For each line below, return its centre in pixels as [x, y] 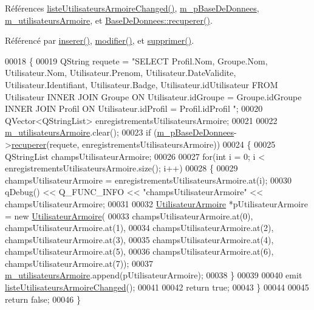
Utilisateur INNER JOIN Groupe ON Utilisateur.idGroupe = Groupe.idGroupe [153, 96]
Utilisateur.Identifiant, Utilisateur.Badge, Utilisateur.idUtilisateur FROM [142, 84]
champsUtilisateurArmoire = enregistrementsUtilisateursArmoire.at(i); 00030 [148, 180]
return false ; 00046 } [43, 299]
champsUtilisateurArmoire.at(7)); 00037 [79, 263]
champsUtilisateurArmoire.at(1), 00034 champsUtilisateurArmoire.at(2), [139, 228]
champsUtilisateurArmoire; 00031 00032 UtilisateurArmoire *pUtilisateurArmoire [156, 203]
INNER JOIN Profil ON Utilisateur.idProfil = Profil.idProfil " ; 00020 [134, 108]
